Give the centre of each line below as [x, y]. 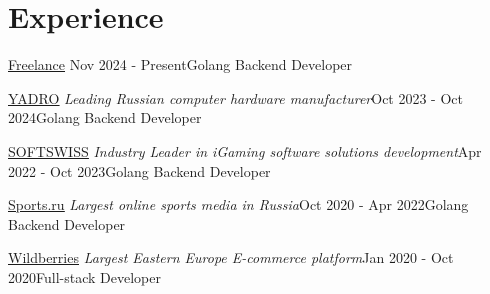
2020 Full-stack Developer [84, 276]
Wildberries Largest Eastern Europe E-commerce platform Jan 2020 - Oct [231, 257]
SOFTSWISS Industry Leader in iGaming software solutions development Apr [245, 150]
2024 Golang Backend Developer [105, 117]
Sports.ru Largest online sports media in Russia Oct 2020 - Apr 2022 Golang [238, 204]
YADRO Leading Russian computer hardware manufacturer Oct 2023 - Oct [235, 97]
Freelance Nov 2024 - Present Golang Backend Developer [180, 64]
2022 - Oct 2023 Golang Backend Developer [139, 170]
